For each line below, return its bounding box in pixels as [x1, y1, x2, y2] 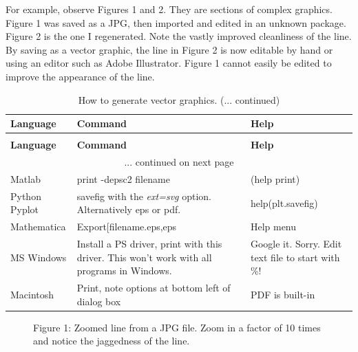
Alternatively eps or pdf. [76, 202, 181, 217]
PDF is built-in [250, 287, 315, 301]
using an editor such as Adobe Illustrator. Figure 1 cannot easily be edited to [6, 56, 332, 70]
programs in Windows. [76, 263, 172, 278]
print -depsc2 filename [76, 171, 170, 186]
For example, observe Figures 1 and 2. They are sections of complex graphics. [6, 2, 333, 16]
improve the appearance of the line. [6, 69, 155, 83]
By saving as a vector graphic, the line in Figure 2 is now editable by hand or [6, 42, 333, 56]
